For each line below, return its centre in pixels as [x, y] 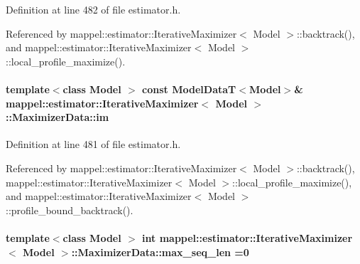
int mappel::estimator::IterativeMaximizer [247, 237]
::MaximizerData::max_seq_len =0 [160, 252]
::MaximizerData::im [58, 117]
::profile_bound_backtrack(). [70, 210]
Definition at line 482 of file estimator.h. [93, 9]
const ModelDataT [189, 89]
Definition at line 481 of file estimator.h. [93, 144]
